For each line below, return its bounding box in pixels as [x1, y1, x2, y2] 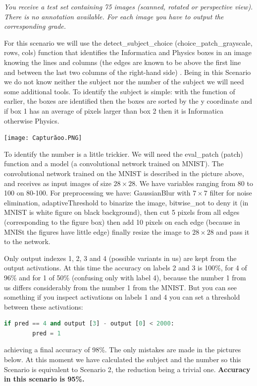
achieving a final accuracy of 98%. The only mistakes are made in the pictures [4, 344, 241, 355]
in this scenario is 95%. [4, 374, 85, 384]
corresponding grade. [4, 21, 66, 31]
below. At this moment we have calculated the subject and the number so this [4, 354, 241, 365]
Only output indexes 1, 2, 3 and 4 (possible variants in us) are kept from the [4, 253, 237, 263]
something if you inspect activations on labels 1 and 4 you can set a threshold [4, 292, 240, 302]
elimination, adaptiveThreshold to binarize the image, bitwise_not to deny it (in [4, 197, 249, 207]
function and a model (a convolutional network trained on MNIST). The [4, 158, 224, 169]
